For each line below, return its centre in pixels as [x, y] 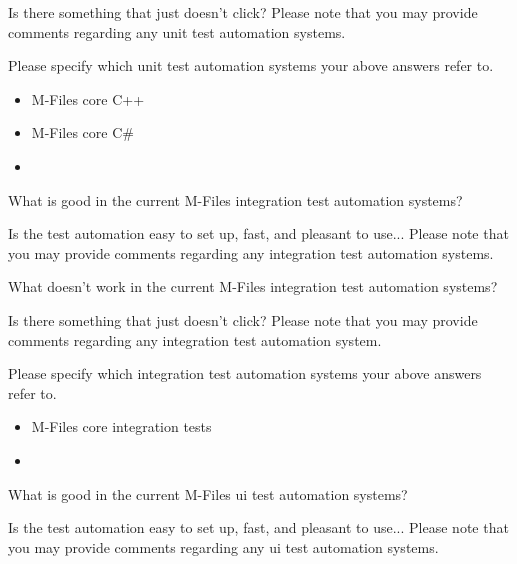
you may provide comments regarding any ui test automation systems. [223, 546]
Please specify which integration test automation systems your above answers [245, 373]
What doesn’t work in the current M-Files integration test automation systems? [253, 286]
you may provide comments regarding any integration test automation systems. [251, 252]
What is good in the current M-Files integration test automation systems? [235, 199]
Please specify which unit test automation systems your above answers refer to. [251, 65]
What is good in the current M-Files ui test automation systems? [208, 493]
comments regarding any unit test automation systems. [177, 31]
